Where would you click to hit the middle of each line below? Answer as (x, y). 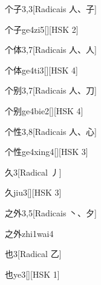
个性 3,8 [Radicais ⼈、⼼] (51, 131)
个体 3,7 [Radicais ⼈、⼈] (51, 50)
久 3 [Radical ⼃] (33, 172)
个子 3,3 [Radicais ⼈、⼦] (51, 9)
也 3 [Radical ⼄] (33, 254)
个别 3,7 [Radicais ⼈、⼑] (51, 90)
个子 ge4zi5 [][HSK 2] (42, 29)
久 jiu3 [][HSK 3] (33, 192)
